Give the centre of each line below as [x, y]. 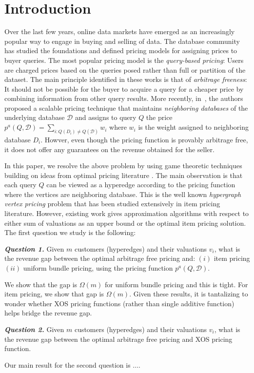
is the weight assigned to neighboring [194, 127]
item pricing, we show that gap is [54, 294]
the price [159, 117]
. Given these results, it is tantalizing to [189, 294]
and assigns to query [106, 117]
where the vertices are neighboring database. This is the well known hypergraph [123, 194]
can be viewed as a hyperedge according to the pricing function [141, 185]
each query [20, 185]
